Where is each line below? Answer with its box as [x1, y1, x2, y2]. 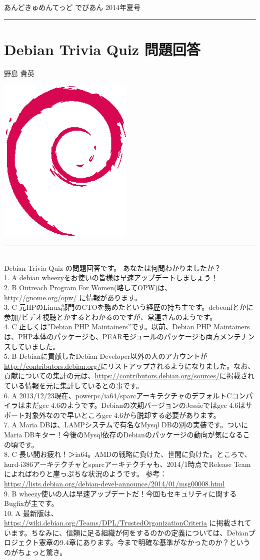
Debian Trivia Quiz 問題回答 [4, 39, 200, 59]
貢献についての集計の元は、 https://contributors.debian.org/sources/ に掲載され [4, 370, 254, 381]
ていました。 [17, 341, 60, 351]
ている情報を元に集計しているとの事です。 [4, 380, 143, 390]
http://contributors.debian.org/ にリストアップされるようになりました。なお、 [4, 360, 255, 371]
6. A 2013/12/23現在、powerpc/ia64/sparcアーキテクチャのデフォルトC [4, 390, 232, 400]
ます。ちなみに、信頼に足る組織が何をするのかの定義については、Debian [10, 527, 248, 537]
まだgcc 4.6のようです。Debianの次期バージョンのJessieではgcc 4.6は [24, 400, 245, 410]
